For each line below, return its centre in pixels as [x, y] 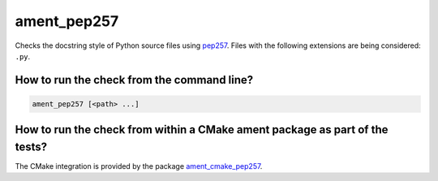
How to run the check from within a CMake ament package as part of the [202, 130]
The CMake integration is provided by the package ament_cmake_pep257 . [139, 166]
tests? [31, 147]
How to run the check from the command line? [134, 80]
